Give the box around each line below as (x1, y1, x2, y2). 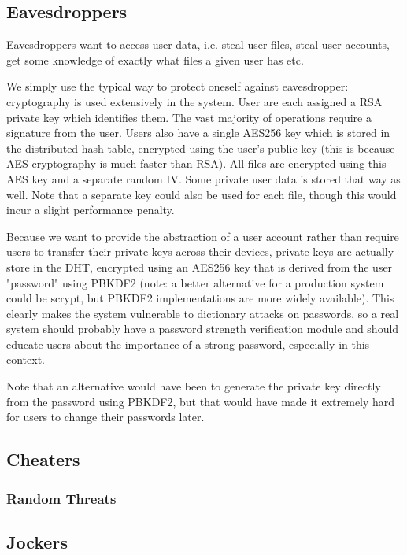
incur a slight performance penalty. (6, 202, 175, 218)
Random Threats (6, 488, 117, 508)
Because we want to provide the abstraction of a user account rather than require (6, 228, 399, 244)
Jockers (6, 529, 68, 553)
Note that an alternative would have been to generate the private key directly (6, 378, 381, 394)
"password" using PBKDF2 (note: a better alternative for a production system (6, 274, 384, 290)
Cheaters (6, 447, 80, 472)
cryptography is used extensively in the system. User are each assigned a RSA (6, 93, 383, 109)
